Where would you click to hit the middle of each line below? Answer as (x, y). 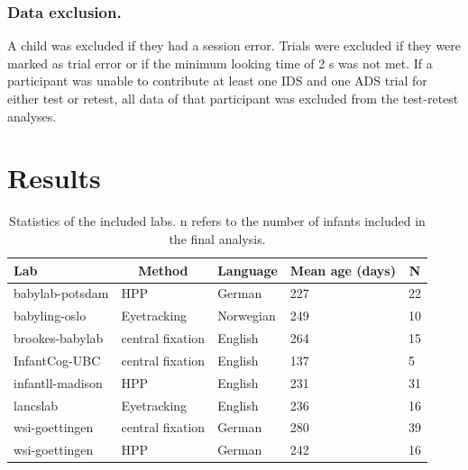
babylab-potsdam (61, 293)
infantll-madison (58, 382)
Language (248, 270)
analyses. (32, 116)
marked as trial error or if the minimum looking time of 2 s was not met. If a (220, 63)
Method (163, 270)
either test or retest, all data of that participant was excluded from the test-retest (233, 98)
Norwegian (247, 316)
